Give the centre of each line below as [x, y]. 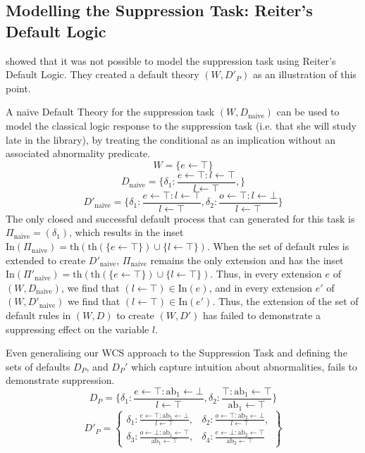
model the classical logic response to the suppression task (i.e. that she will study [181, 125]
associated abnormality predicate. [78, 153]
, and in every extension [260, 287]
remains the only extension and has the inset [247, 260]
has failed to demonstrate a [262, 315]
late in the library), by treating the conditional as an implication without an [171, 139]
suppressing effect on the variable [78, 329]
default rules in [38, 315]
